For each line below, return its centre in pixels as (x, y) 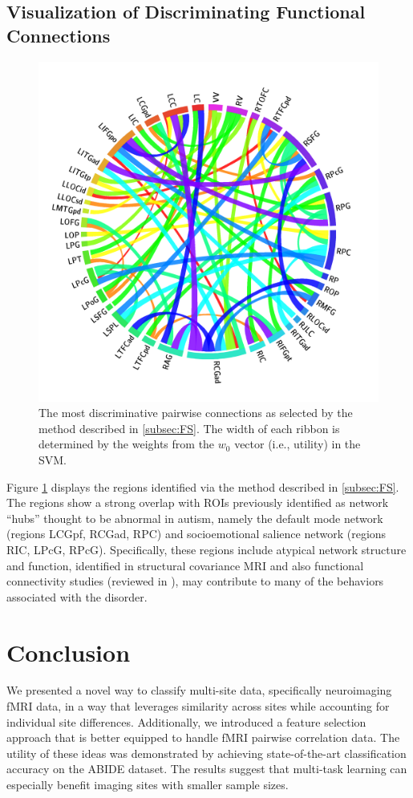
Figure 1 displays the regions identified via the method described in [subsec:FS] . (203, 486)
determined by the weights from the (127, 444)
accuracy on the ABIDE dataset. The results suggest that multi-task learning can (207, 769)
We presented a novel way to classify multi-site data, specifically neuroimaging (199, 690)
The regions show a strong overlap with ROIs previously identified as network (198, 502)
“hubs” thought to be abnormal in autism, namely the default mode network (195, 518)
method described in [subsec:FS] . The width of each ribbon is (189, 428)
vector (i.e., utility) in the (298, 444)
